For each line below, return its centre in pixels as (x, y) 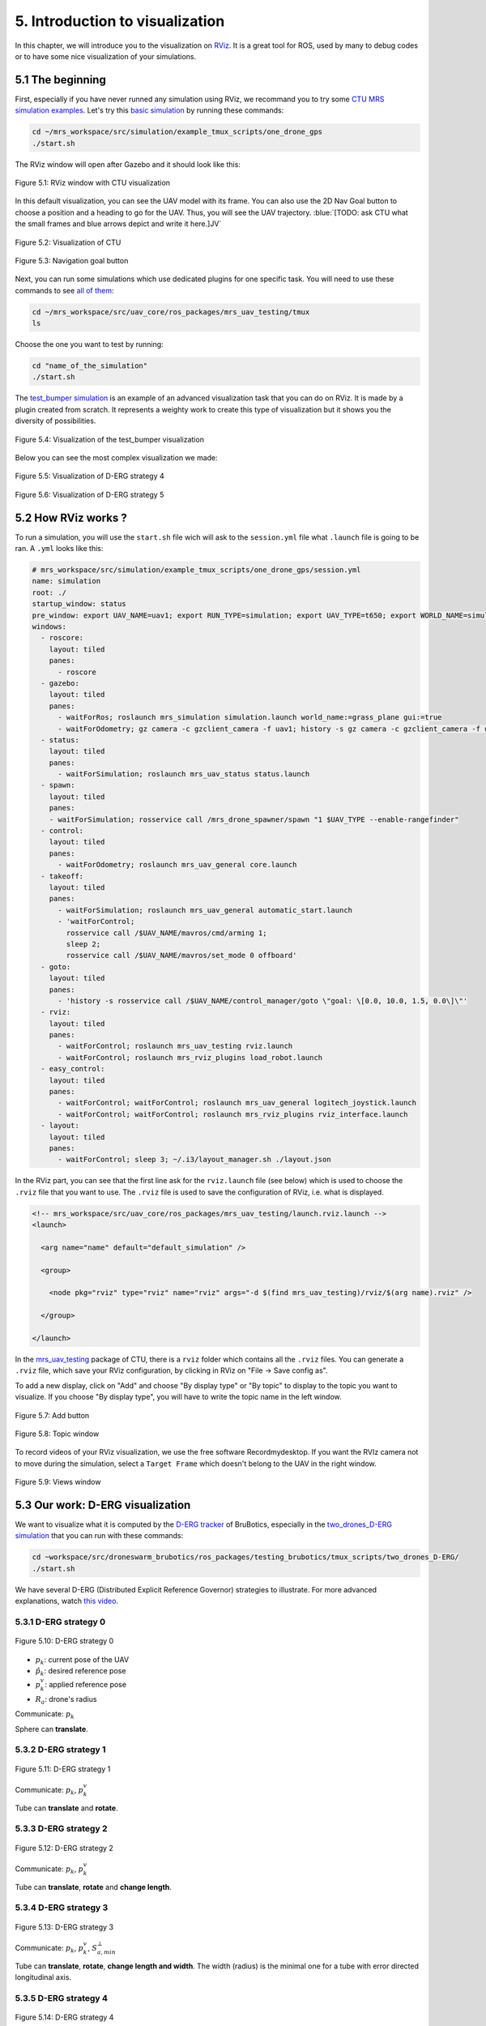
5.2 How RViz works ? (71, 517)
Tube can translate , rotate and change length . (93, 1887)
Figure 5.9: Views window (58, 1482)
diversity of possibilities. (55, 421)
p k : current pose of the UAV (82, 1660)
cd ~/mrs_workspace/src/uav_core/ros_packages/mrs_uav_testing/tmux (171, 312)
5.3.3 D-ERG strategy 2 (61, 1829)
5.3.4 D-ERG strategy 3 (62, 1908)
